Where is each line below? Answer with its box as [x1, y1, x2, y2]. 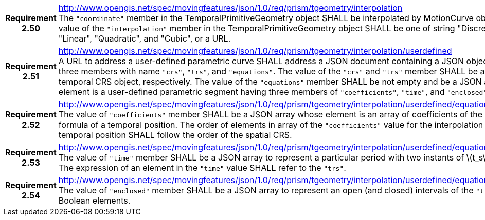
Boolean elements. [58, 195, 131, 206]
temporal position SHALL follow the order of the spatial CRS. [58, 130, 292, 140]
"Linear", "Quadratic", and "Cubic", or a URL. [58, 33, 231, 44]
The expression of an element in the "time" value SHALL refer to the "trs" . [58, 163, 346, 173]
